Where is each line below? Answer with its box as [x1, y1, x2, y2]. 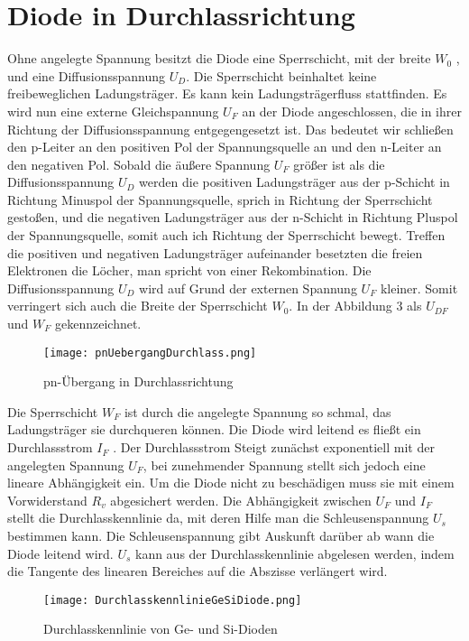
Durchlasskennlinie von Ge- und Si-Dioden [43, 619, 278, 638]
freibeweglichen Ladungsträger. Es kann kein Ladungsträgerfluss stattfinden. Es [7, 84, 447, 103]
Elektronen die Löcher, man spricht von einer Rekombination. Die [7, 261, 372, 280]
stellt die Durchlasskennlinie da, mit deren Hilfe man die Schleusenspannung [7, 508, 429, 527]
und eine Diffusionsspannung [7, 66, 166, 85]
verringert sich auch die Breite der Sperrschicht [7, 296, 268, 315]
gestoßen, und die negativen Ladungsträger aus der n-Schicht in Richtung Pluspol [7, 208, 458, 227]
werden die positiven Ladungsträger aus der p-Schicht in [139, 172, 450, 191]
